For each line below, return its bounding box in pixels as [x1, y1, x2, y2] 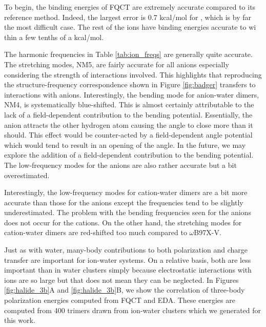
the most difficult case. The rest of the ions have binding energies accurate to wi [4, 22, 256, 32]
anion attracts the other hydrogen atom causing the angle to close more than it [4, 119, 253, 130]
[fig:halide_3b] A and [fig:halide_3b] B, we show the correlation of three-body [4, 284, 245, 295]
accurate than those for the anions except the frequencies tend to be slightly [4, 197, 243, 207]
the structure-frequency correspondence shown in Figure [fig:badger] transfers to [4, 79, 256, 90]
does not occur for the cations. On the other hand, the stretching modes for [4, 217, 242, 227]
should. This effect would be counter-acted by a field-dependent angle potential [4, 129, 253, 140]
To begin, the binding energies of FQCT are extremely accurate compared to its [4, 2, 256, 12]
